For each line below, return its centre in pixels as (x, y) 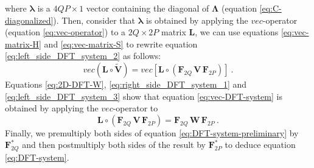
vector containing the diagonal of (148, 8)
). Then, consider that (94, 20)
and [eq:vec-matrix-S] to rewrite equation (121, 44)
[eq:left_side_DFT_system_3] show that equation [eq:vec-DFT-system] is (144, 96)
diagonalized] (29, 20)
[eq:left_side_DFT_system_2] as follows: (83, 56)
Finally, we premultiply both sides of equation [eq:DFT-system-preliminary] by (152, 132)
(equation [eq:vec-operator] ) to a (65, 32)
